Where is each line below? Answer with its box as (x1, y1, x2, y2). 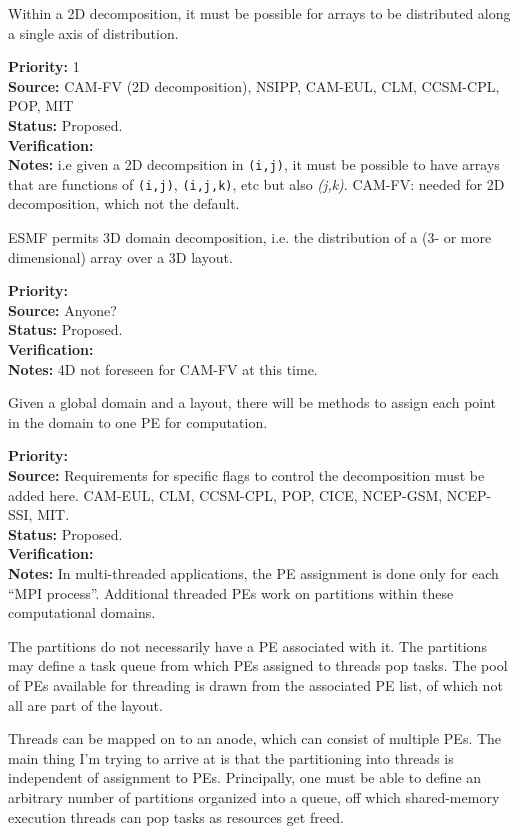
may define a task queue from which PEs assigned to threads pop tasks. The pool (8, 655, 508, 676)
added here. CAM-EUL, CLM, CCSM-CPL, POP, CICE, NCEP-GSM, (8, 484, 443, 505)
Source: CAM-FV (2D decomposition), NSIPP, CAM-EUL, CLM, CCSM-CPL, (8, 75, 500, 96)
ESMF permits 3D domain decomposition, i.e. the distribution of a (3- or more (8, 227, 492, 248)
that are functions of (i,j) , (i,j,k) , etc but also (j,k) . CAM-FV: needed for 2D (8, 173, 505, 194)
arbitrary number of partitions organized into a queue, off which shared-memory (8, 786, 500, 807)
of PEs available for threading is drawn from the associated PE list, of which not (8, 674, 503, 695)
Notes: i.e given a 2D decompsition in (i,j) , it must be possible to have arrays (8, 154, 500, 175)
